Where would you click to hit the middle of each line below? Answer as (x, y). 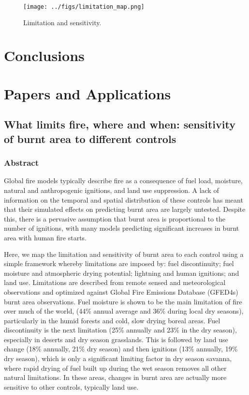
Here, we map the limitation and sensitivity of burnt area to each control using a (124, 254)
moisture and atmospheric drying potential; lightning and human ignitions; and (122, 273)
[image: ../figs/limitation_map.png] (84, 7)
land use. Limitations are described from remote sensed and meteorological (115, 282)
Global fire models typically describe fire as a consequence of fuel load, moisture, (123, 181)
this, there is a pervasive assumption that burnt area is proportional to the (115, 218)
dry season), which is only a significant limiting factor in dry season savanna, (118, 358)
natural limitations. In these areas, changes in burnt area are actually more (115, 377)
